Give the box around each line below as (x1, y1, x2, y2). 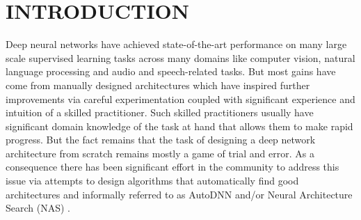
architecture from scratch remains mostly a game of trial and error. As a (6, 146, 314, 160)
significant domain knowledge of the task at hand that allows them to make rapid (6, 118, 353, 133)
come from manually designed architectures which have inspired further (6, 77, 310, 92)
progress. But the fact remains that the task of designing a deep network (6, 132, 316, 147)
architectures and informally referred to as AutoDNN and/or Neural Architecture (6, 187, 353, 201)
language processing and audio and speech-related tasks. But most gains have (6, 64, 336, 79)
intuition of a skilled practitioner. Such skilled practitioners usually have (6, 105, 314, 120)
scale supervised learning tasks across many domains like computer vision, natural (6, 50, 355, 65)
